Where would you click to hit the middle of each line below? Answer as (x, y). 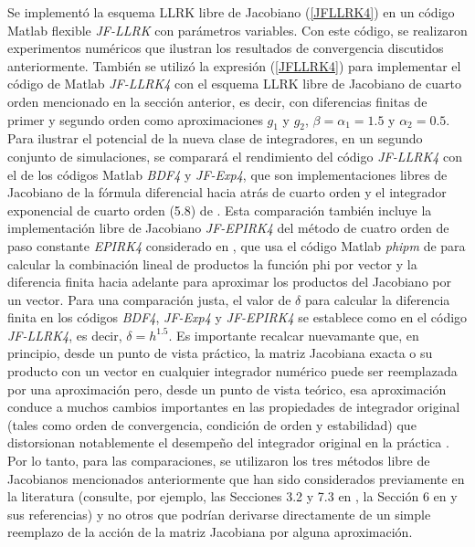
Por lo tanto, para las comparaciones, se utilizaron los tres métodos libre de (219, 461)
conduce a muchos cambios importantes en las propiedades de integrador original (234, 407)
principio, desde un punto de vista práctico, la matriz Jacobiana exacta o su (220, 353)
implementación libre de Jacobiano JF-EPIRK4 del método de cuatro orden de (228, 228)
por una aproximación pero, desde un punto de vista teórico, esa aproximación (227, 389)
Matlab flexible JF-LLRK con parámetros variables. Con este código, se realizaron (237, 30)
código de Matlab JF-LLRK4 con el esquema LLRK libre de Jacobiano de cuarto (235, 84)
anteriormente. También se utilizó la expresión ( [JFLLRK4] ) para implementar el (234, 65)
